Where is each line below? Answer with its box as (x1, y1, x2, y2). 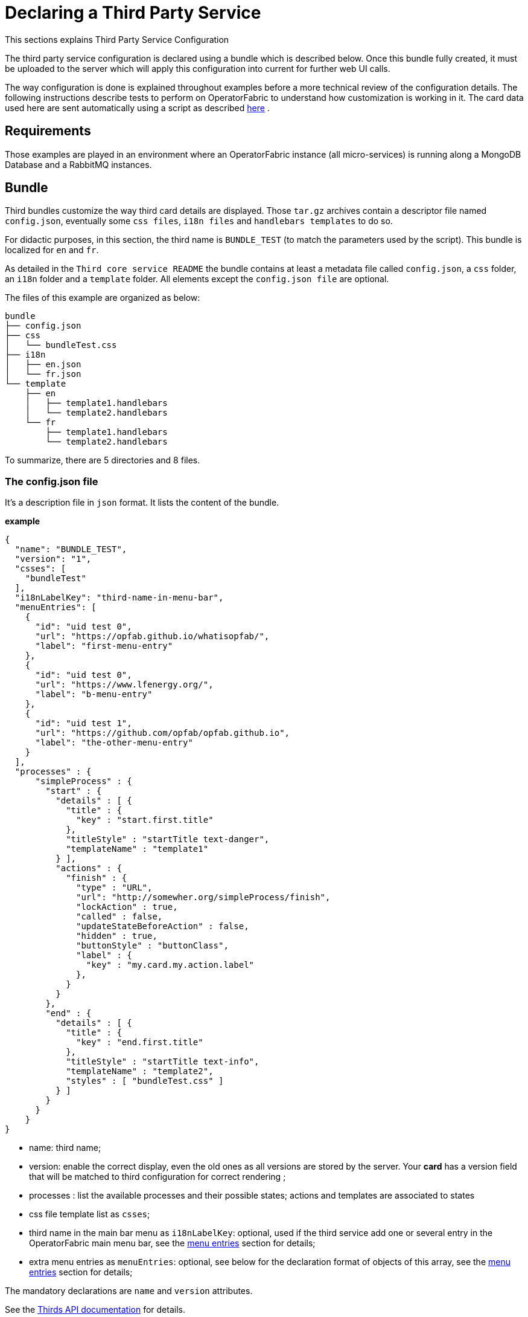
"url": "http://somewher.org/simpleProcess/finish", (76, 892, 331, 903)
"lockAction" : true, (76, 902, 178, 912)
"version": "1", (14, 554, 92, 564)
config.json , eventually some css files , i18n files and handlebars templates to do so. (5, 216, 393, 227)
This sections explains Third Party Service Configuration (5, 34, 229, 45)
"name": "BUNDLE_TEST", (14, 544, 127, 555)
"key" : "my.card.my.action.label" (86, 960, 255, 970)
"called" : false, (76, 912, 163, 922)
